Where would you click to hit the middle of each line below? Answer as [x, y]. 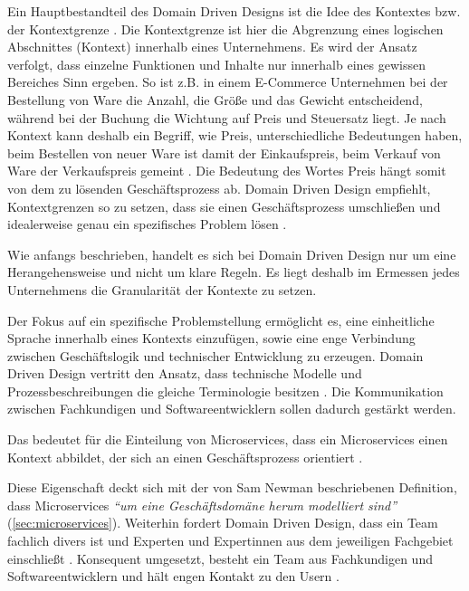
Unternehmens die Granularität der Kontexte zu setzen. [162, 289]
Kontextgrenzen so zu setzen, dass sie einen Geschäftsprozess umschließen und [224, 206]
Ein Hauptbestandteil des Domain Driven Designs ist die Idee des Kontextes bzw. [234, 11]
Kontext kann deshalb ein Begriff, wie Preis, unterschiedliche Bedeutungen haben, [235, 135]
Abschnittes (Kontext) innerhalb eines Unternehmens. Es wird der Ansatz [212, 47]
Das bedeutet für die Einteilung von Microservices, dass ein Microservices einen [228, 439]
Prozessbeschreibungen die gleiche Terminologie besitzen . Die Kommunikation [225, 391]
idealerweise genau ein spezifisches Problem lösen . [147, 224]
